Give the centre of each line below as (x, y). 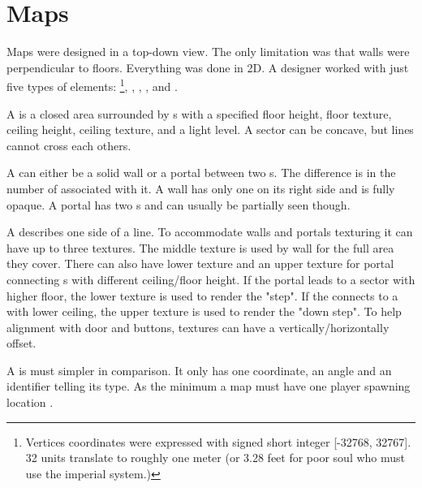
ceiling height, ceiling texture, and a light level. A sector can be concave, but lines (210, 130)
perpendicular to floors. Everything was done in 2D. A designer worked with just (208, 67)
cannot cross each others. (69, 145)
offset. (22, 343)
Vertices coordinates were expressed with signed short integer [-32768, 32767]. (218, 441)
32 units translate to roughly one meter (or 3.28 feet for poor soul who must (215, 458)
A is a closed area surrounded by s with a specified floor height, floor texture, (199, 113)
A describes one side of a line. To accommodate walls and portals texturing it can (210, 232)
